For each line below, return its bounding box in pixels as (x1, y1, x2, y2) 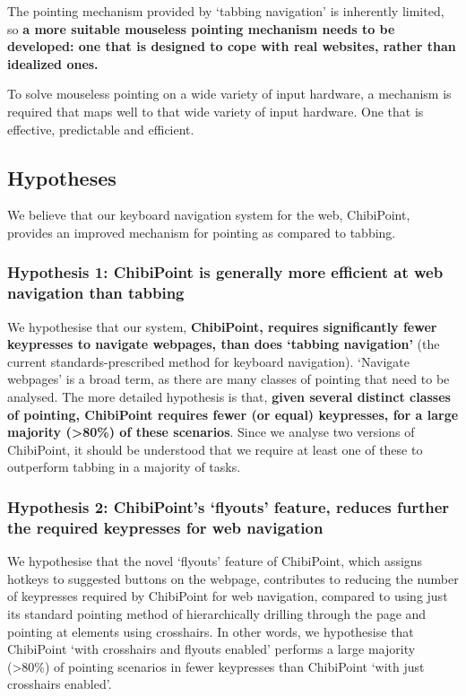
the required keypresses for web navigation (7, 516, 324, 538)
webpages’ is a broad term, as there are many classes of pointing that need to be (7, 370, 450, 388)
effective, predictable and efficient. (7, 119, 194, 138)
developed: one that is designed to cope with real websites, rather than (7, 37, 456, 56)
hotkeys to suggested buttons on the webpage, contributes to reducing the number (7, 569, 459, 587)
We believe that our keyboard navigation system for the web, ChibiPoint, (7, 205, 410, 224)
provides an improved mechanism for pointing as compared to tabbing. (7, 222, 396, 241)
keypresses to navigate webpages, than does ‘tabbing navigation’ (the (7, 335, 440, 353)
